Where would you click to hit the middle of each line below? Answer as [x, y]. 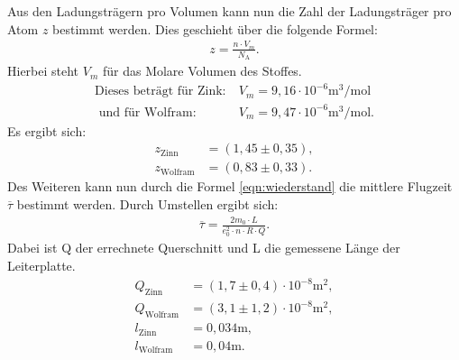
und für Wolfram [146, 112]
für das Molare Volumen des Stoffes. [202, 71]
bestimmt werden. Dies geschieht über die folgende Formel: [215, 28]
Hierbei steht [43, 71]
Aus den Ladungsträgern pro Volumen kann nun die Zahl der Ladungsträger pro [229, 11]
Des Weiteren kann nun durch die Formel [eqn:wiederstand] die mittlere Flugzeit [230, 186]
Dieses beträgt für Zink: [161, 92]
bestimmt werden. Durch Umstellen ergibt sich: [147, 204]
